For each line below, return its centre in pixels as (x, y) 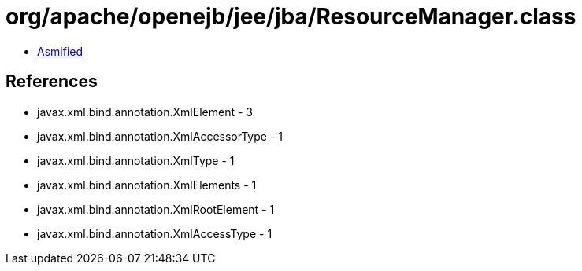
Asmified (60, 51)
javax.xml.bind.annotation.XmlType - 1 (136, 160)
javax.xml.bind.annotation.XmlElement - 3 (145, 112)
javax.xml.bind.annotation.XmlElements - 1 (147, 185)
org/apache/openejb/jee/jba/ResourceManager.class (291, 16)
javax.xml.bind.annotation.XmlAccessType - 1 (155, 233)
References (52, 82)
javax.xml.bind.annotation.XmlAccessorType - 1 (160, 136)
